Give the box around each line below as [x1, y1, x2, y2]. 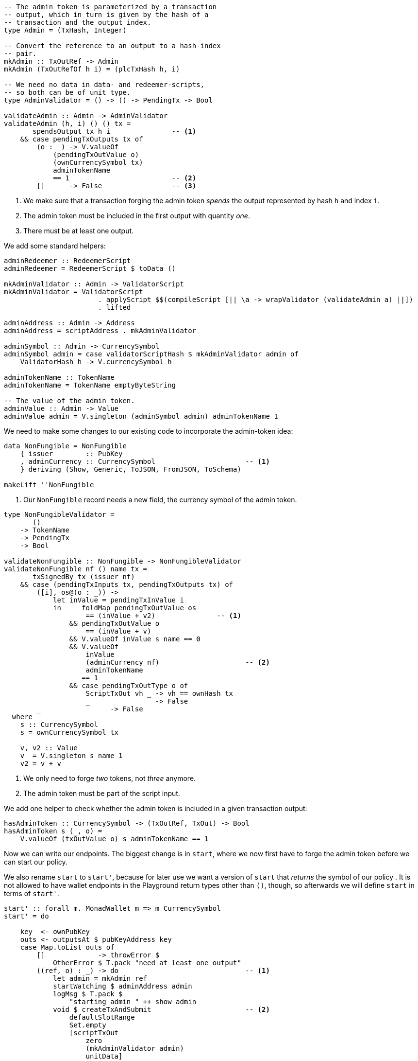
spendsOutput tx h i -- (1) [33, 127, 197, 135]
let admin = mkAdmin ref [53, 974, 148, 982]
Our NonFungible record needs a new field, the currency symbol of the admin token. [23, 495, 297, 504]
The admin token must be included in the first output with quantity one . [23, 212, 250, 220]
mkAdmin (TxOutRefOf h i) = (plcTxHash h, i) [4, 65, 180, 73]
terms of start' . [4, 889, 59, 898]
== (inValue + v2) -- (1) [85, 612, 241, 619]
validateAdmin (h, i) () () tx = [4, 120, 131, 127]
